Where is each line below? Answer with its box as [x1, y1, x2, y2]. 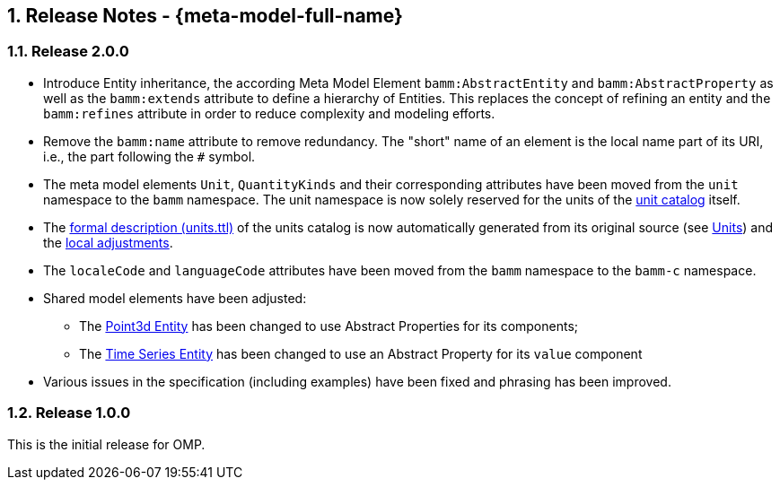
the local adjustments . [43, 234, 173, 250]
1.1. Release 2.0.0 [7, 42, 129, 61]
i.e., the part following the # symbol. [43, 148, 256, 164]
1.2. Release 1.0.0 [7, 404, 131, 422]
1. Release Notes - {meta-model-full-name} [7, 4, 403, 27]
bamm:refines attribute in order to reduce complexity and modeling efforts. [43, 105, 495, 121]
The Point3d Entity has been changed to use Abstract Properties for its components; [79, 317, 579, 334]
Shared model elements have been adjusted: [43, 290, 307, 306]
